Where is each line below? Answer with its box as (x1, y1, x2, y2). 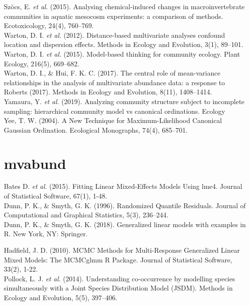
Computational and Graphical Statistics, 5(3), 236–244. (4, 210, 169, 220)
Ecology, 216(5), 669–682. (4, 58, 79, 68)
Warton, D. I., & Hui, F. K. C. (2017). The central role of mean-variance (4, 68, 220, 78)
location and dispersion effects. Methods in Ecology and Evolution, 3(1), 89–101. (4, 39, 243, 49)
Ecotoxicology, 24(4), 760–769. (4, 20, 94, 31)
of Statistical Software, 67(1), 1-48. (4, 191, 108, 201)
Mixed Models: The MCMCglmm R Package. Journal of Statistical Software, (4, 254, 232, 264)
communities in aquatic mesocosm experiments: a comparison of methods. (4, 11, 223, 21)
